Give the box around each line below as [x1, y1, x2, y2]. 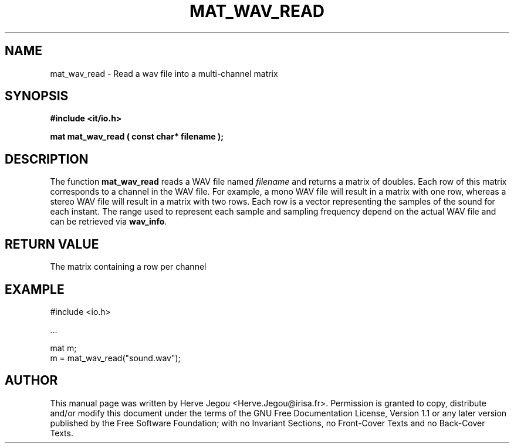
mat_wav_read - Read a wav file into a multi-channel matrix [50, 68, 278, 79]
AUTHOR [5, 373, 58, 388]
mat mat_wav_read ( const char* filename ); [50, 131, 224, 142]
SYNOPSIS [5, 89, 69, 104]
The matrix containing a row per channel [50, 262, 207, 272]
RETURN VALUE [5, 236, 99, 252]
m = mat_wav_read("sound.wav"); [50, 352, 181, 363]
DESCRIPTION [5, 151, 89, 167]
